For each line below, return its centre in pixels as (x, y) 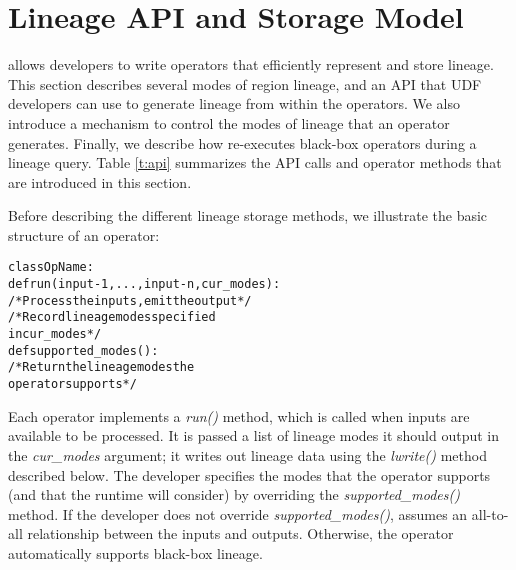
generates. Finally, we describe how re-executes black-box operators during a (242, 142)
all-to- (490, 513)
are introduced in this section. (100, 181)
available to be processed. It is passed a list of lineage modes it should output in (254, 435)
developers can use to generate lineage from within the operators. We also (234, 103)
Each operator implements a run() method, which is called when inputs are (239, 415)
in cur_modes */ (55, 334)
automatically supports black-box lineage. (135, 552)
